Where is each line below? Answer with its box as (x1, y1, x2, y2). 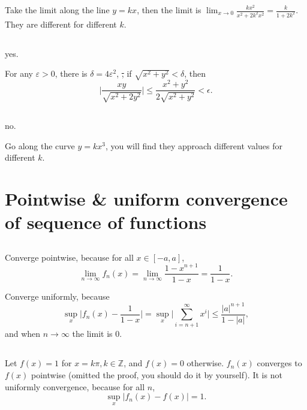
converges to (257, 357, 302, 369)
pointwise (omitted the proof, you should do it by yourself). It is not (31, 369, 282, 381)
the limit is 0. (72, 327, 122, 340)
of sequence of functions (5, 210, 207, 234)
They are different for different (5, 17, 117, 30)
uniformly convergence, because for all (5, 380, 145, 393)
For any (5, 67, 33, 80)
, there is (55, 67, 88, 80)
